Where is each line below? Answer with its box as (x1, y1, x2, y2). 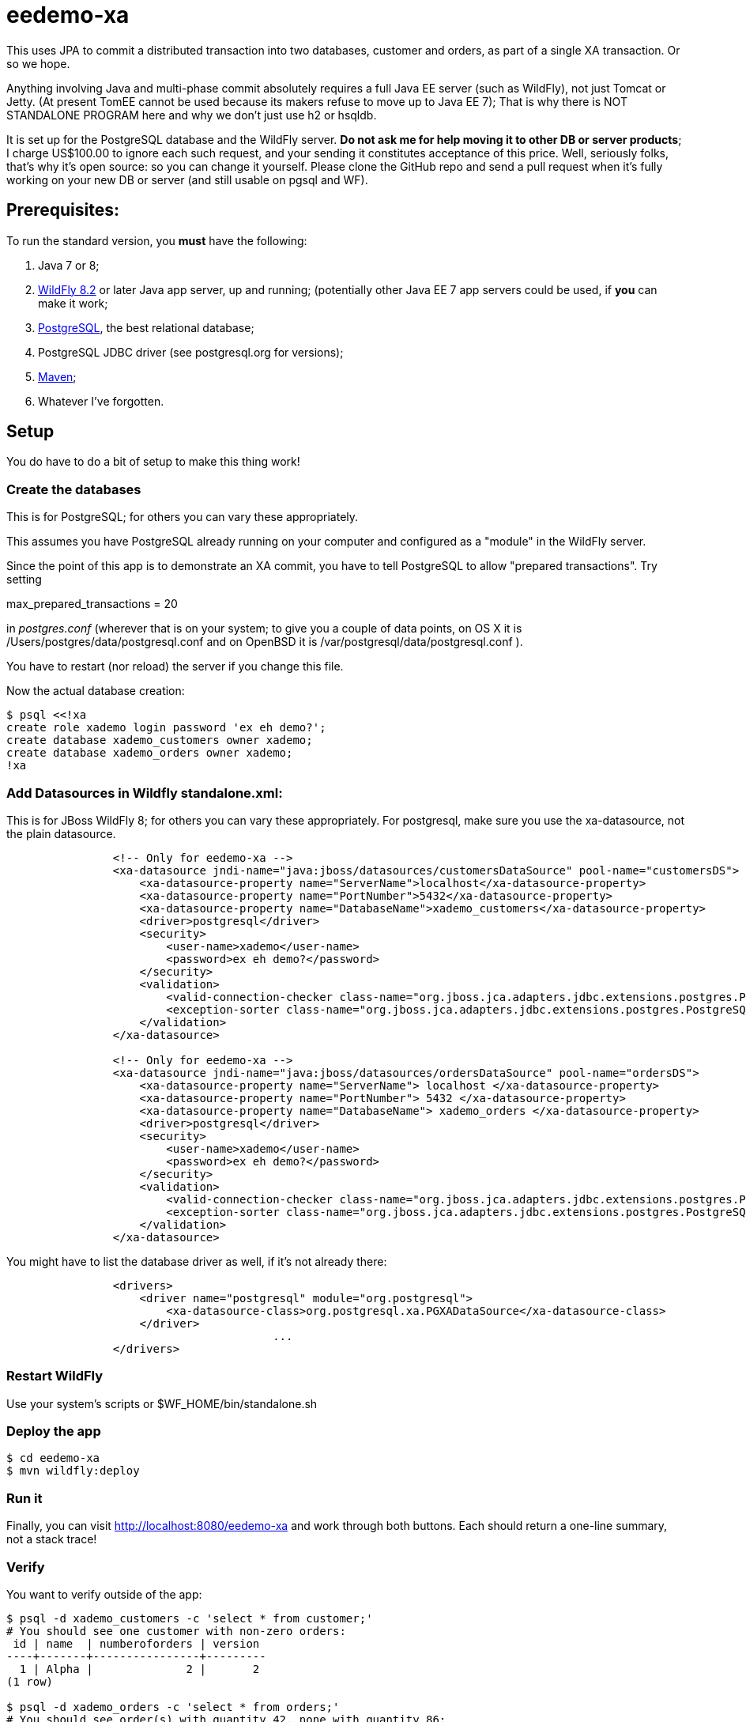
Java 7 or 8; (38, 258, 100, 272)
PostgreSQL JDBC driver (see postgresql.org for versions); (38, 345, 344, 359)
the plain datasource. (6, 826, 116, 840)
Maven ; (38, 369, 77, 383)
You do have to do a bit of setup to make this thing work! (6, 455, 300, 469)
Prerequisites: (6, 200, 119, 221)
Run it (6, 1490, 43, 1506)
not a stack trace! (6, 1532, 97, 1546)
